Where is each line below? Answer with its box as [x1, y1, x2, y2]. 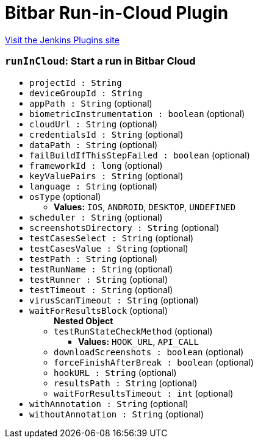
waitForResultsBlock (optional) [29, 305, 168, 316]
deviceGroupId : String [29, 88, 143, 98]
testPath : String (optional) [29, 253, 158, 264]
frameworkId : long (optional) [29, 160, 163, 171]
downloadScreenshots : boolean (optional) [54, 346, 244, 357]
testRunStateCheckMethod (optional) [54, 325, 213, 336]
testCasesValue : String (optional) [29, 243, 188, 253]
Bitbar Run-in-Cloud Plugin [5, 2, 229, 23]
